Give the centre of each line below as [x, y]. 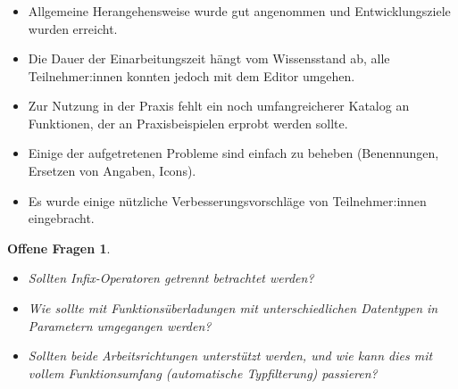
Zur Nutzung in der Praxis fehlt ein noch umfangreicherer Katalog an [219, 106]
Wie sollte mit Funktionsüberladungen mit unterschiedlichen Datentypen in [233, 308]
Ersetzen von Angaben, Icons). [112, 171]
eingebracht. [61, 218]
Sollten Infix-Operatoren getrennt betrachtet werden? [171, 278]
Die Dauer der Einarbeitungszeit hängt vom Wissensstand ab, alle [209, 58]
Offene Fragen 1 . [59, 248]
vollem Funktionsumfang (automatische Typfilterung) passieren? [203, 372]
